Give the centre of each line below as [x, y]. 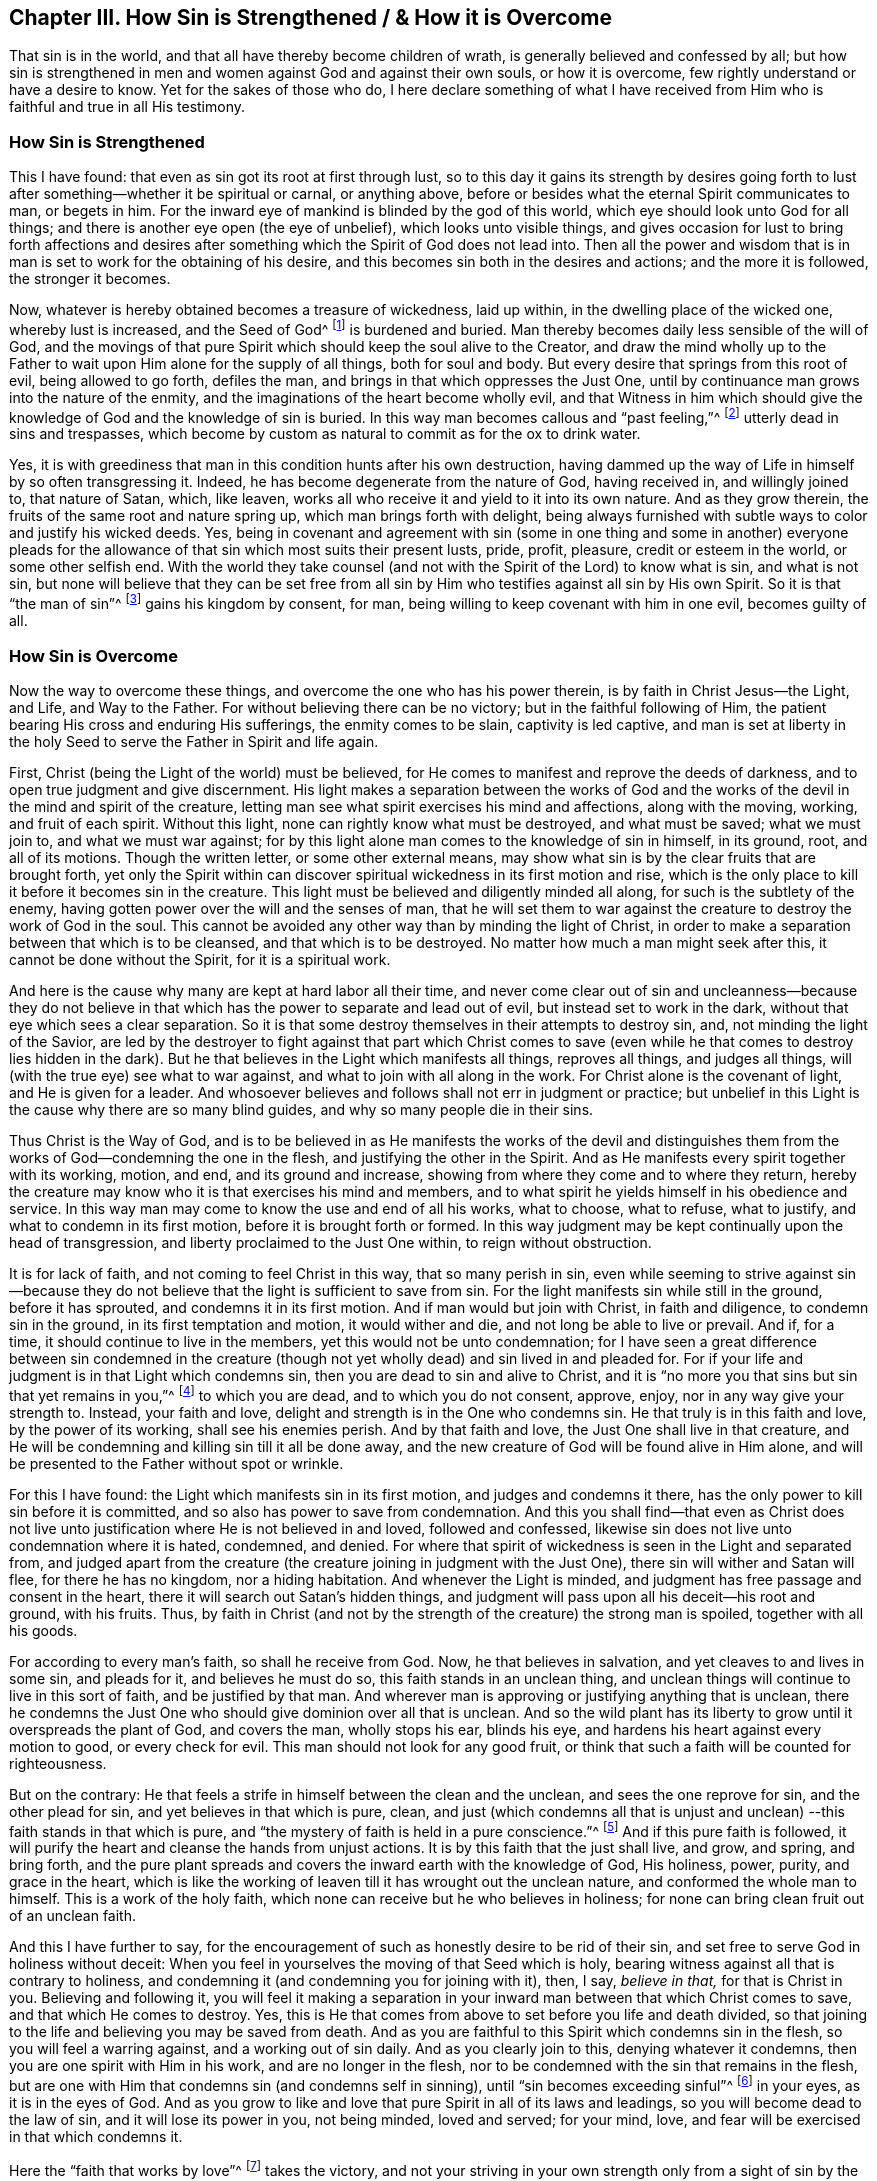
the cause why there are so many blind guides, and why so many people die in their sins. [301, 1109]
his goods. [43, 1630]
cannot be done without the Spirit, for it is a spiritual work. [200, 959]
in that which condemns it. [96, 2136]
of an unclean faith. [72, 1916]
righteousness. [58, 1763]
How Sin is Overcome [93, 655]
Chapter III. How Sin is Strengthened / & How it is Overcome [311, 17]
